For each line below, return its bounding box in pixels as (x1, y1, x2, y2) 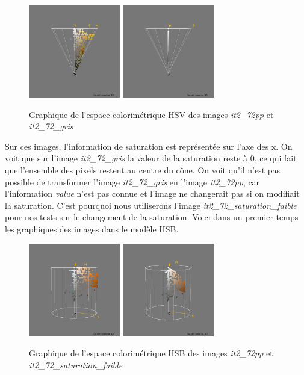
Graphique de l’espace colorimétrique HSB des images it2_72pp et (29, 347, 273, 359)
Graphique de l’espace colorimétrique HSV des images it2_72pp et (29, 108, 274, 120)
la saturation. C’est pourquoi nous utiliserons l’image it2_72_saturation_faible (5, 199, 297, 211)
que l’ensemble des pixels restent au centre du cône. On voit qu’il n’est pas (5, 164, 281, 176)
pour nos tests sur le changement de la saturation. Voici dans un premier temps (5, 211, 299, 223)
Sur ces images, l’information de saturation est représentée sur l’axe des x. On (5, 140, 293, 152)
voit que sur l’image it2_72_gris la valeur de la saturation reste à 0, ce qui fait (5, 152, 297, 164)
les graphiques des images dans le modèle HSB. (5, 223, 179, 235)
